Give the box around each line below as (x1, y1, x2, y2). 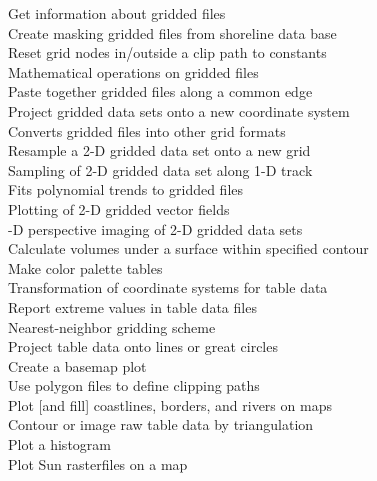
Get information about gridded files (8, 3, 226, 23)
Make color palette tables (8, 257, 163, 278)
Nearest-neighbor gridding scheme (8, 316, 216, 337)
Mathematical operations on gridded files (8, 61, 259, 82)
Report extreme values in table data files (8, 296, 257, 317)
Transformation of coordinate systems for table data (8, 277, 328, 298)
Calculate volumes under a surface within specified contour (8, 238, 369, 259)
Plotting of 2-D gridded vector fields (8, 198, 230, 219)
